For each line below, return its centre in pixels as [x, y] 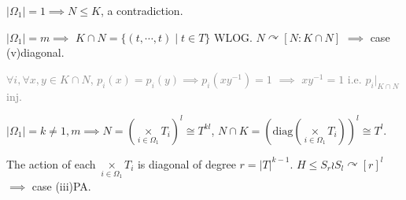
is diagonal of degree [186, 163]
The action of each [51, 163]
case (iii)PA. [61, 185]
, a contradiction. [142, 10]
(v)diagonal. [35, 52]
